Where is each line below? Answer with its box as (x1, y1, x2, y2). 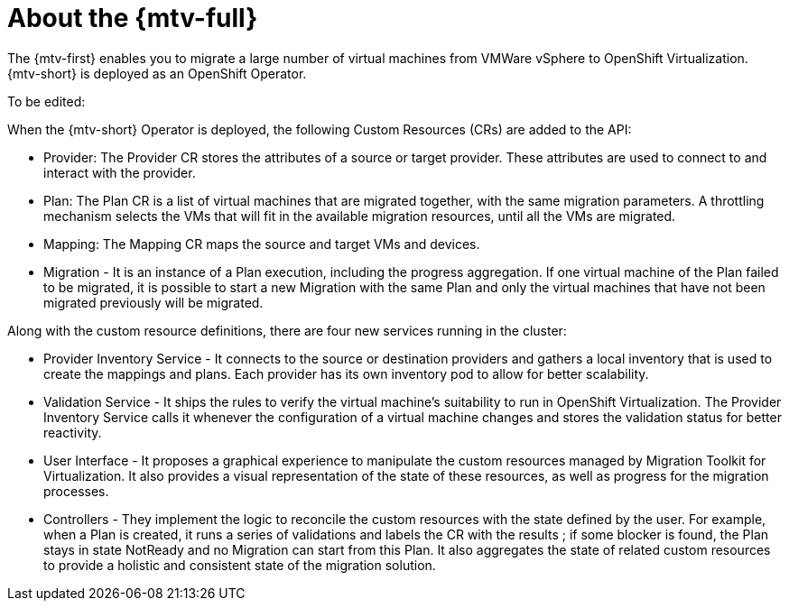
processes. (43, 483, 109, 499)
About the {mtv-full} (7, 3, 258, 33)
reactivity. (43, 424, 102, 440)
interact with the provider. (43, 164, 196, 180)
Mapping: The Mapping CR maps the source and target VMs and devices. (43, 235, 480, 252)
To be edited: (7, 93, 86, 109)
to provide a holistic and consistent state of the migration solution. (43, 557, 436, 573)
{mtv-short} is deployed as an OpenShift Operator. (7, 65, 307, 81)
